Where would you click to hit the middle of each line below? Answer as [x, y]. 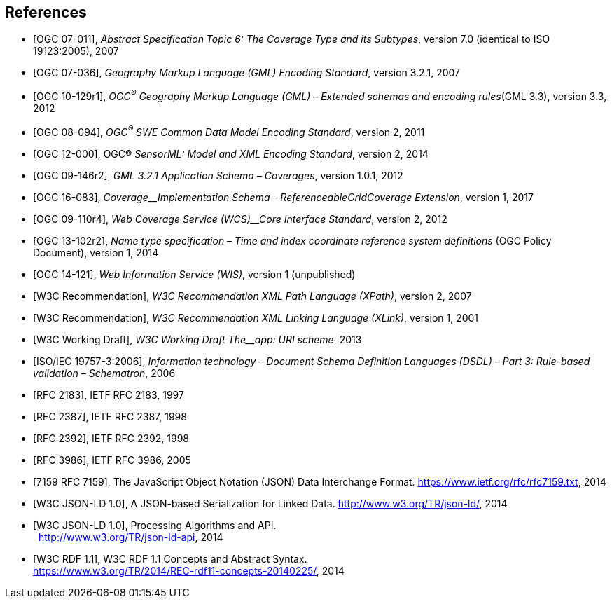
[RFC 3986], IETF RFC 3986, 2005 [112, 460]
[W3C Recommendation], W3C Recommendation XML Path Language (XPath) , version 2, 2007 [252, 296]
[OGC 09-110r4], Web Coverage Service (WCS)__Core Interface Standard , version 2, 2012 [240, 219]
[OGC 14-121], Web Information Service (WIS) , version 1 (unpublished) [194, 274]
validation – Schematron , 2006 [104, 373]
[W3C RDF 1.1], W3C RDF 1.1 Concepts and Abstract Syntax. [170, 558]
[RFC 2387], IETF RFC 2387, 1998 [110, 416]
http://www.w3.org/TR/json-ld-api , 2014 [131, 537]
